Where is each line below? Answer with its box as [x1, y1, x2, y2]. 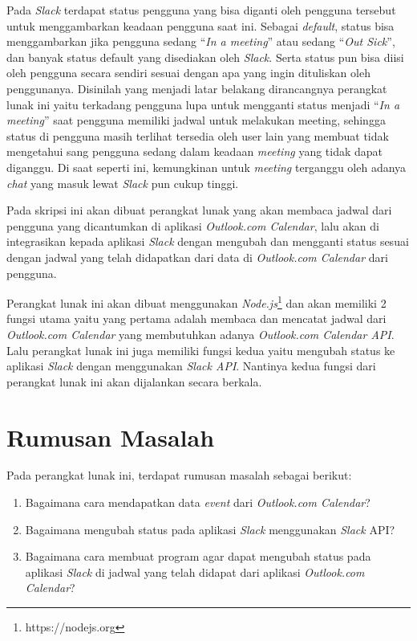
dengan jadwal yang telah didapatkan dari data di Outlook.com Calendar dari [6, 248, 388, 265]
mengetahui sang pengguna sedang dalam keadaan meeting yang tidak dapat [6, 143, 383, 160]
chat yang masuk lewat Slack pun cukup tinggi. [6, 174, 239, 191]
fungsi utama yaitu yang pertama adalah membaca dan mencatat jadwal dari [6, 310, 387, 327]
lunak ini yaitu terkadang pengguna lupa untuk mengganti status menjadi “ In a [6, 96, 400, 112]
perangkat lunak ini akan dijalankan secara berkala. [6, 373, 262, 390]
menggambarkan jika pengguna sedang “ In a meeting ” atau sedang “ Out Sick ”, [6, 33, 395, 50]
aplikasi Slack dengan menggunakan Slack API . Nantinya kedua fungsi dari [6, 357, 376, 374]
